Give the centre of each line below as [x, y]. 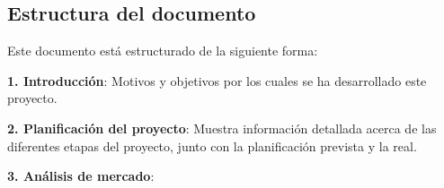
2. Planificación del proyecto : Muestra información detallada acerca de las [222, 128]
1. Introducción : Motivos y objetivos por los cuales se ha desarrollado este [217, 80]
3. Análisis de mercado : [81, 176]
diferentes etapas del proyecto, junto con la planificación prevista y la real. [212, 145]
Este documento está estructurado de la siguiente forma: [163, 51]
